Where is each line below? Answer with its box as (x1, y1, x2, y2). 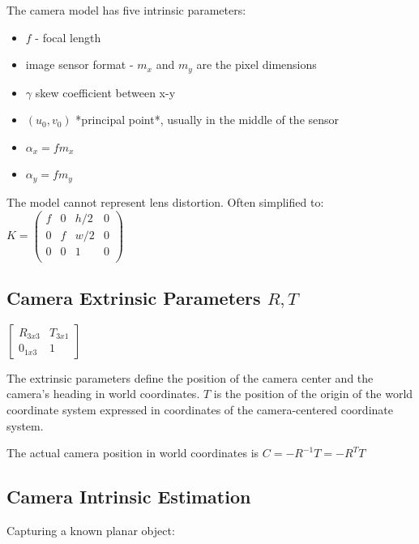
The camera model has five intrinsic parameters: (6, 2, 246, 18)
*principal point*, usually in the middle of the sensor (75, 111, 340, 128)
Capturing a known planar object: (6, 522, 175, 539)
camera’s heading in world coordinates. (6, 385, 200, 402)
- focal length (35, 28, 101, 45)
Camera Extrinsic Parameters (6, 285, 261, 311)
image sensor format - (25, 56, 134, 73)
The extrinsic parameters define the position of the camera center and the (6, 369, 374, 386)
